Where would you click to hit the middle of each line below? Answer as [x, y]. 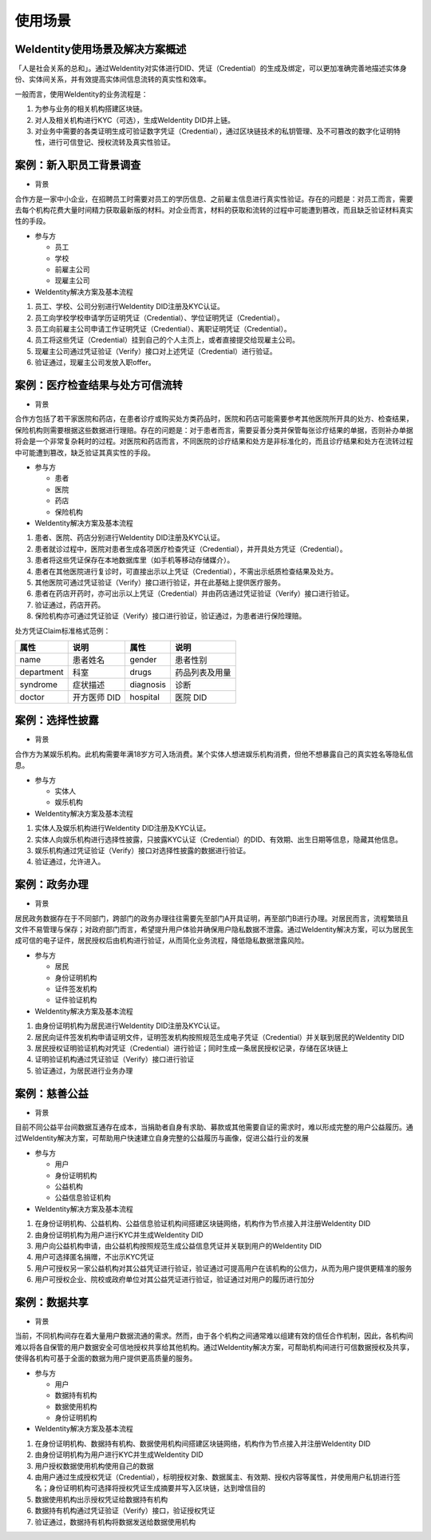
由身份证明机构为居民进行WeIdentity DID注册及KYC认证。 [130, 1026]
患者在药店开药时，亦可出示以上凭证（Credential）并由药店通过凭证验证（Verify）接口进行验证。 [194, 593]
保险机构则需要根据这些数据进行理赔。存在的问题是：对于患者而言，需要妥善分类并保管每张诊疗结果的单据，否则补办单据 [214, 430]
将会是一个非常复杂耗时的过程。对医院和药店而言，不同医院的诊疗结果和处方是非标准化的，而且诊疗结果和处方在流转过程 [214, 441]
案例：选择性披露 [57, 720]
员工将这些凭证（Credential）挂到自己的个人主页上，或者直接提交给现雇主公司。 [167, 340]
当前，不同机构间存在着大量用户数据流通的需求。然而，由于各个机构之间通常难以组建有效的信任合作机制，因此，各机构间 [214, 1336]
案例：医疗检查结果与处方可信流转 [99, 385]
